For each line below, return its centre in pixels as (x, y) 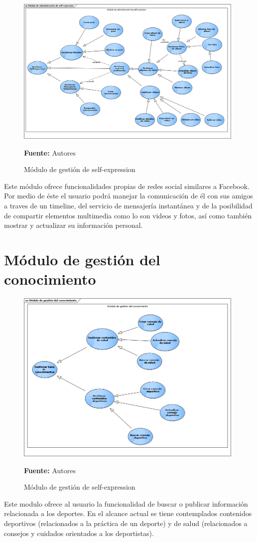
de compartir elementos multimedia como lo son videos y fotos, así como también (128, 215)
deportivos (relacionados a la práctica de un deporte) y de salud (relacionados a (126, 523)
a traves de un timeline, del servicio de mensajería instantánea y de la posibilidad (128, 205)
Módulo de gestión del (82, 259)
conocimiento (50, 279)
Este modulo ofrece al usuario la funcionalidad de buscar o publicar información (126, 503)
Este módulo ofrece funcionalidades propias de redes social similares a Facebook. (127, 186)
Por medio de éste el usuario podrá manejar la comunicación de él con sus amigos (128, 196)
